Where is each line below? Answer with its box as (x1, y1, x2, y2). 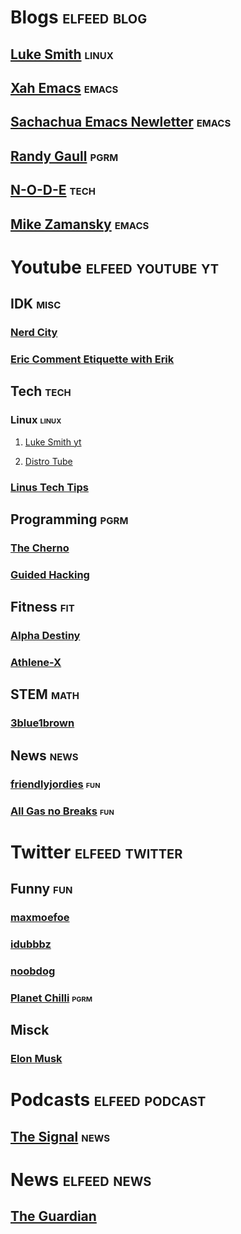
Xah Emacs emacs (10, 79, 119, 96)
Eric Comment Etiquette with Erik (10, 352, 175, 366)
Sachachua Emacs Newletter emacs (10, 114, 232, 131)
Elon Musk (10, 1052, 63, 1066)
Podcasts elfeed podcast (10, 1089, 207, 1111)
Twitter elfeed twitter (10, 841, 183, 863)
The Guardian (10, 1208, 97, 1225)
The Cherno (10, 541, 70, 555)
